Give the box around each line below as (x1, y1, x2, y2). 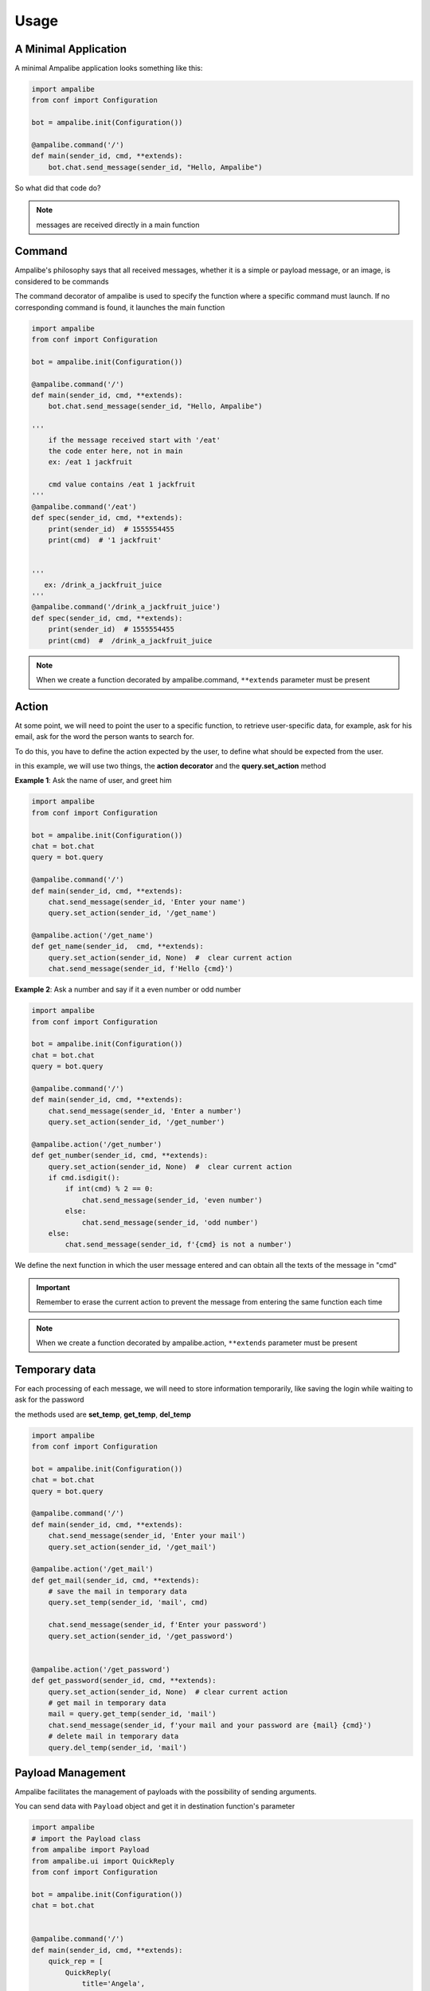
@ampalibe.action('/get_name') (31, 931, 154, 940)
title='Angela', (81, 1979, 146, 1988)
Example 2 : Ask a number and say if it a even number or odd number (14, 984, 242, 995)
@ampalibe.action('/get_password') (31, 1664, 170, 1674)
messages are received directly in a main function (36, 220, 200, 229)
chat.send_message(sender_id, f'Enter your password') (48, 1621, 267, 1629)
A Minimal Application (14, 42, 127, 56)
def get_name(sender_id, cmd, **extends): (31, 942, 205, 951)
